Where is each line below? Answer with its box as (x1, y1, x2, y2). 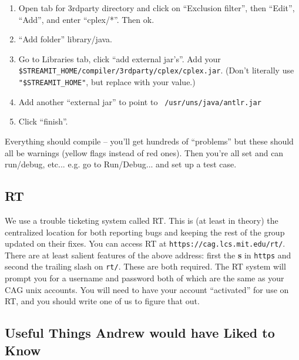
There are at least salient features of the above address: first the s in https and (5, 248, 291, 261)
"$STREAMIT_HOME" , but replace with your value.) (18, 76, 196, 88)
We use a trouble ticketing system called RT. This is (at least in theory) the (5, 214, 278, 226)
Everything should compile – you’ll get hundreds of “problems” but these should (5, 134, 294, 147)
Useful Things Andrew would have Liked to (5, 324, 275, 342)
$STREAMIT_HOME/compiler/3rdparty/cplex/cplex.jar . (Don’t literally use (18, 64, 294, 76)
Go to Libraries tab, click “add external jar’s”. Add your (18, 52, 221, 65)
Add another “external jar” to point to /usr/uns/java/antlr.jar (18, 95, 261, 107)
